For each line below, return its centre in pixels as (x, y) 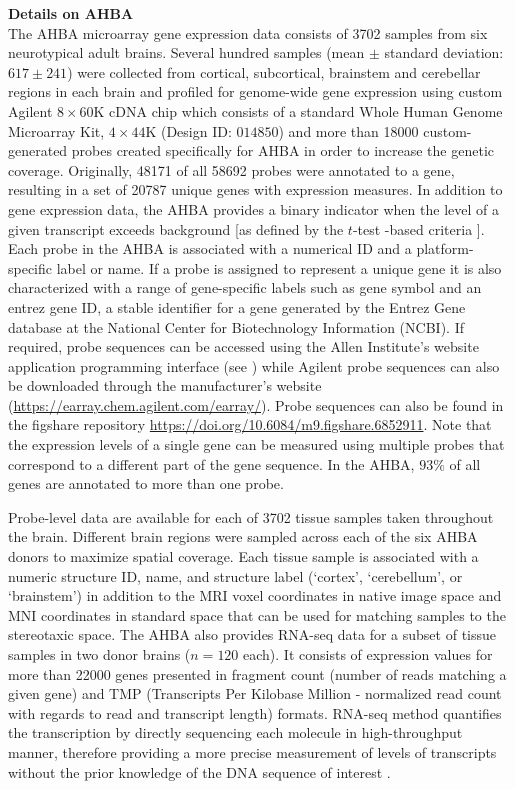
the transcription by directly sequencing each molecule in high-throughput (235, 732)
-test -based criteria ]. (418, 228)
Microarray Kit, (56, 130)
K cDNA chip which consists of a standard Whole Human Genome (298, 110)
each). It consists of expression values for (368, 654)
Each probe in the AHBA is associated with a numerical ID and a (210, 248)
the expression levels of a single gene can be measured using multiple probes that (256, 444)
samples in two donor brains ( (99, 654)
